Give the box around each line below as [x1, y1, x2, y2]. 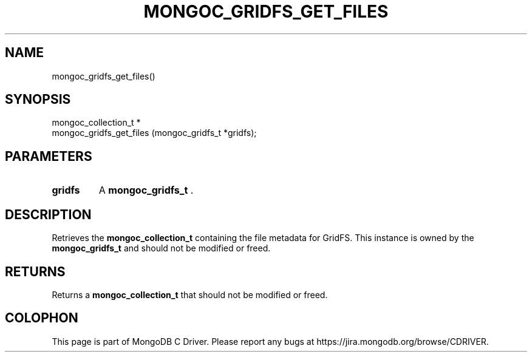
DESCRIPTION [5, 206, 92, 222]
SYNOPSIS [5, 92, 71, 107]
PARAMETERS [5, 148, 92, 164]
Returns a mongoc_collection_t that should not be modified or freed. [52, 289, 328, 300]
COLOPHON [5, 310, 78, 326]
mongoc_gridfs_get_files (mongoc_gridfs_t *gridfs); [52, 127, 257, 138]
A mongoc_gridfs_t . [98, 184, 194, 197]
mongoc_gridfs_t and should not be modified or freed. [52, 243, 271, 254]
